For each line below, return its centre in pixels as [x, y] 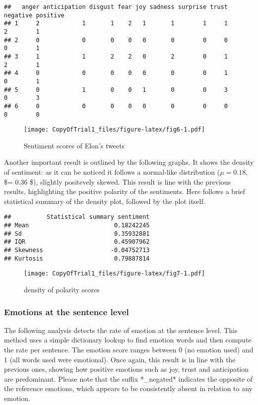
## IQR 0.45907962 [77, 242]
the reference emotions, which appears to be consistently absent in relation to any [129, 388]
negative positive [34, 15]
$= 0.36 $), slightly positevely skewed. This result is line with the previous [118, 181]
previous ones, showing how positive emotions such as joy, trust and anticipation [127, 369]
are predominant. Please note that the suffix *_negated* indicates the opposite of [129, 378]
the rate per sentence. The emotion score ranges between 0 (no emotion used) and [129, 349]
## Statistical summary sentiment [77, 217]
